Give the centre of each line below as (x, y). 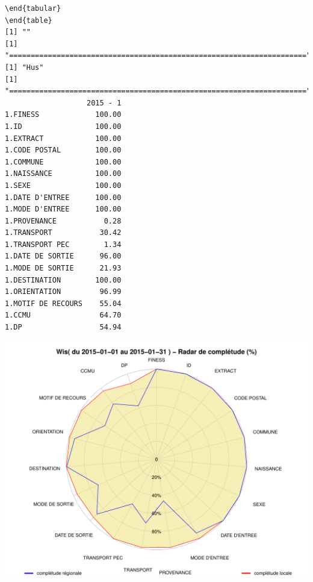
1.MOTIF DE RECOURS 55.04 (63, 303)
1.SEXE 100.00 (63, 185)
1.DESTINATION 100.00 (63, 280)
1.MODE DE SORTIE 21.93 (63, 268)
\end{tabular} (33, 8)
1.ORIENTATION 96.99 (63, 292)
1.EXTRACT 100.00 (63, 138)
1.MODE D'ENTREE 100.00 (63, 209)
